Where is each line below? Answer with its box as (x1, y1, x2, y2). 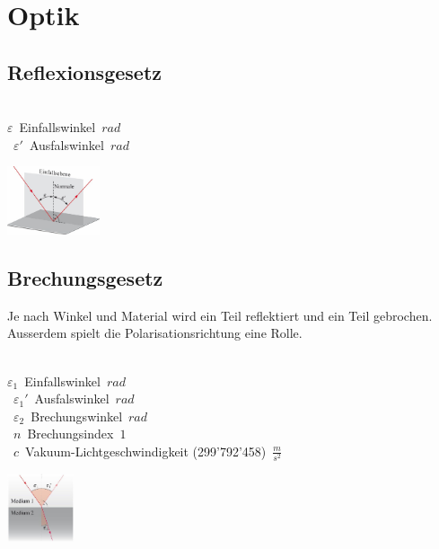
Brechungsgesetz (7, 263, 163, 291)
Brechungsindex (27, 424, 114, 443)
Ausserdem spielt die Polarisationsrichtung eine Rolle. (7, 323, 303, 342)
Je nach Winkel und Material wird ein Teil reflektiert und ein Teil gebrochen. (7, 305, 433, 324)
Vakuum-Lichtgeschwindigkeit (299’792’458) (25, 441, 267, 460)
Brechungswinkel (31, 406, 123, 425)
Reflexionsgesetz (7, 58, 162, 85)
